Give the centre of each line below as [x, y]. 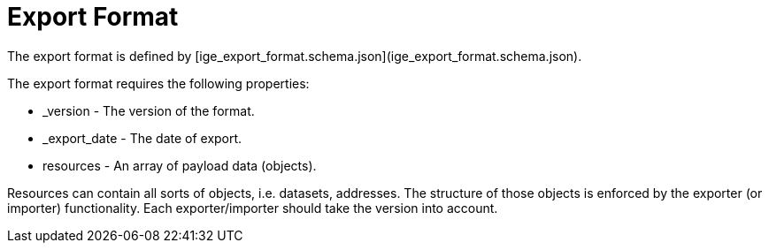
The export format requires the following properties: [158, 83]
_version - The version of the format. [149, 110]
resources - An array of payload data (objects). [180, 165]
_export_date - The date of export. [142, 138]
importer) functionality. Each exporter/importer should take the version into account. [253, 208]
